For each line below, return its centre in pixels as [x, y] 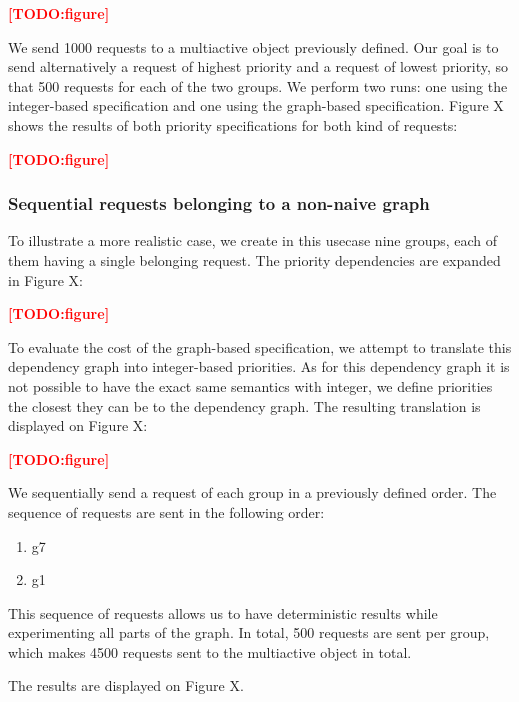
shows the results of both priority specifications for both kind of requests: [233, 124]
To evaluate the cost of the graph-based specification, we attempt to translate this [260, 346]
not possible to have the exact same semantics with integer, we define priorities [250, 385]
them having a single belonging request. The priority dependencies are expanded [254, 259]
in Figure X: [45, 279]
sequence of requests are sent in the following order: [166, 511]
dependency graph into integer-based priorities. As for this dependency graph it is [259, 366]
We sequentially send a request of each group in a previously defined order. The [252, 492]
